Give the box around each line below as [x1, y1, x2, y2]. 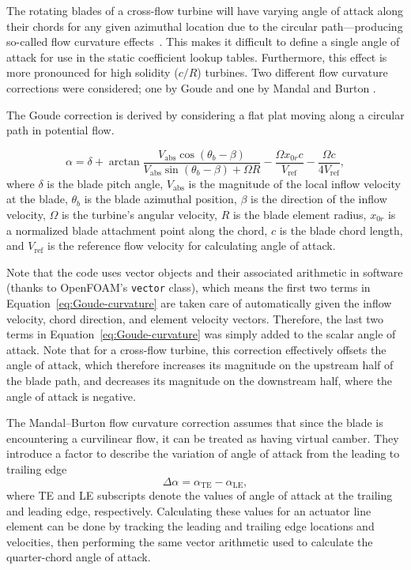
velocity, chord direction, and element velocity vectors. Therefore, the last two [6, 310, 384, 327]
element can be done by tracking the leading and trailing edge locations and [6, 518, 375, 534]
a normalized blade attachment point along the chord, [6, 221, 268, 238]
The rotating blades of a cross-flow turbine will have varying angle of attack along [6, 2, 404, 18]
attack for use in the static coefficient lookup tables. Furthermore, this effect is [6, 48, 387, 65]
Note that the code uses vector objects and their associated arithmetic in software [6, 263, 403, 280]
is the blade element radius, [232, 206, 367, 222]
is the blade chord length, [279, 221, 403, 238]
